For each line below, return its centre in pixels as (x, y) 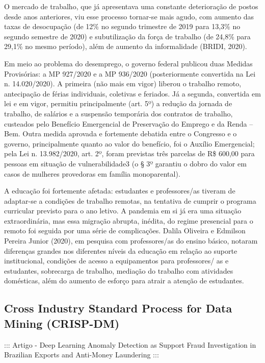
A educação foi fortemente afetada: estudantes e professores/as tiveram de (120, 191)
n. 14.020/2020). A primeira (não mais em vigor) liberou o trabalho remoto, (123, 83)
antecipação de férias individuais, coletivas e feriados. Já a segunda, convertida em (132, 93)
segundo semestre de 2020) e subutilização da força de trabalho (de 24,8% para (127, 36)
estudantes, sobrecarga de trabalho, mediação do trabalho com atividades (119, 270)
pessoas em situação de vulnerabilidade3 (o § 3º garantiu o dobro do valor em (125, 163)
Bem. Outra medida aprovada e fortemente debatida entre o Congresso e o (121, 134)
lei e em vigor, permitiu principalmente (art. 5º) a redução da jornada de (118, 103)
